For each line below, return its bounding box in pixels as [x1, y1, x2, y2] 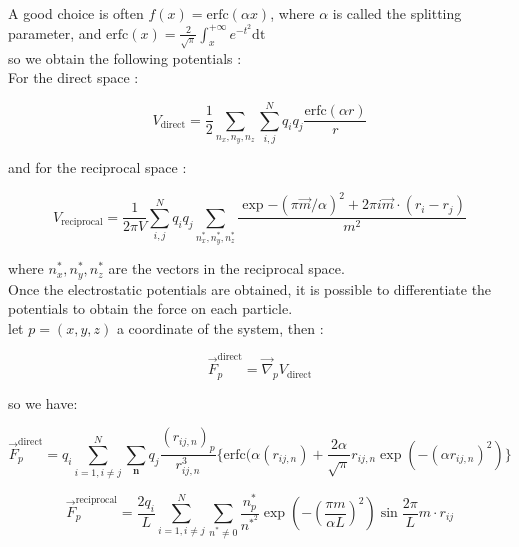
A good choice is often [8, 3, 144, 23]
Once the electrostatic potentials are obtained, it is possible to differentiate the [8, 278, 492, 299]
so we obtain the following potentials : [8, 47, 242, 68]
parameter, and [8, 22, 102, 43]
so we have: [8, 392, 78, 413]
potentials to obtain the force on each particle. [8, 298, 293, 319]
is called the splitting [332, 3, 462, 23]
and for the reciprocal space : [8, 157, 187, 178]
